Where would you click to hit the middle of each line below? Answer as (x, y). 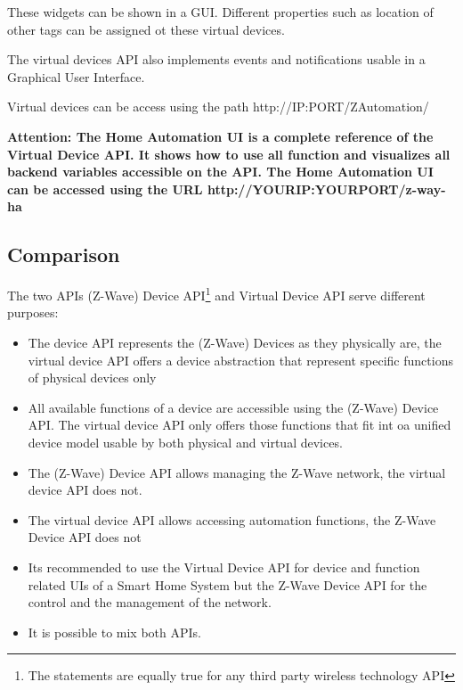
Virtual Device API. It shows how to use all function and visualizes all (229, 154)
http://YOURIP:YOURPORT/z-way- (326, 189)
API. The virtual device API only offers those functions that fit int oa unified (240, 425)
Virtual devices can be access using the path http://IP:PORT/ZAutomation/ (218, 107)
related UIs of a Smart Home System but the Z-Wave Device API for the (227, 584)
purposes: (33, 312)
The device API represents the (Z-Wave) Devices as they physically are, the (235, 342)
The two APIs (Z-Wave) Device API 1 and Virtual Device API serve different (216, 294)
